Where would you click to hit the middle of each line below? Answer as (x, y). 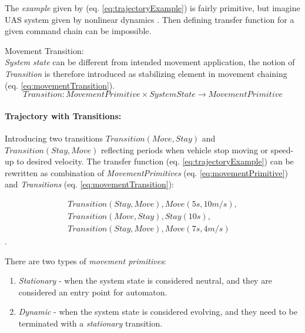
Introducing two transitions (54, 138)
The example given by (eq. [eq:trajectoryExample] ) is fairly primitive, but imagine (152, 8)
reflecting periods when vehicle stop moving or (185, 149)
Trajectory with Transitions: (63, 115)
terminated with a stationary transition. (91, 323)
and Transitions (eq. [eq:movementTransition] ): (89, 184)
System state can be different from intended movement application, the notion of (150, 62)
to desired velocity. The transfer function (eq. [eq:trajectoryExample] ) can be (155, 161)
